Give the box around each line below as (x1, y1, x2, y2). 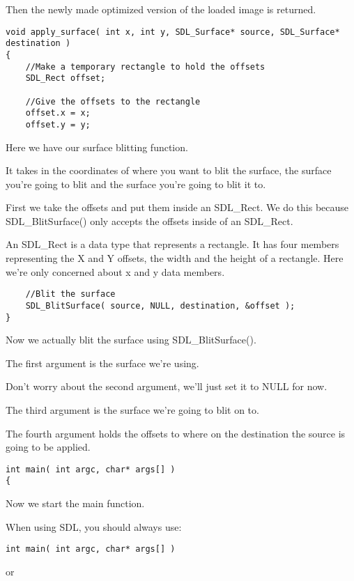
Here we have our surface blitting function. (6, 139, 188, 154)
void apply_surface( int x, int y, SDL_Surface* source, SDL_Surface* (6, 26, 340, 37)
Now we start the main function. (6, 496, 145, 511)
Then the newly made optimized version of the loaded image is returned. (6, 2, 316, 16)
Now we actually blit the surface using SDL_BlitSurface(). (6, 332, 256, 347)
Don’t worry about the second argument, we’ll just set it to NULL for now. (6, 379, 328, 394)
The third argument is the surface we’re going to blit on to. (6, 403, 259, 417)
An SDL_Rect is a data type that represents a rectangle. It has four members (6, 237, 339, 251)
